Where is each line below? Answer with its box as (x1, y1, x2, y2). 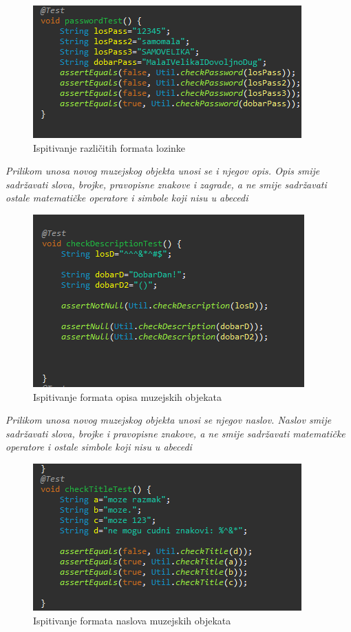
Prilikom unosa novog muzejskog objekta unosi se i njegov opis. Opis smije (6, 164, 320, 178)
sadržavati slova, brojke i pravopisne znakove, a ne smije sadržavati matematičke (6, 426, 345, 440)
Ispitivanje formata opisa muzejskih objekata (33, 389, 222, 404)
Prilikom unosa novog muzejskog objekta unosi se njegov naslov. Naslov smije (6, 413, 332, 427)
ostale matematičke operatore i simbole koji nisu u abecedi (6, 190, 248, 205)
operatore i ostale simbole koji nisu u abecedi (6, 440, 192, 454)
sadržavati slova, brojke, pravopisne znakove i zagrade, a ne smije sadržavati (6, 177, 327, 191)
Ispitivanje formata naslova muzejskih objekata (33, 613, 231, 627)
